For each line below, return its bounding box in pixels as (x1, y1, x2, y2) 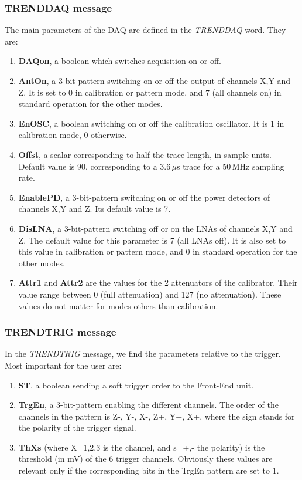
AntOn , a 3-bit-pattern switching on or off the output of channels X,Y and (18, 75, 291, 86)
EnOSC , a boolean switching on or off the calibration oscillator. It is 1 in (18, 117, 284, 129)
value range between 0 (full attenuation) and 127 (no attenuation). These (18, 288, 282, 300)
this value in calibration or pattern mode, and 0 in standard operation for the (18, 245, 297, 258)
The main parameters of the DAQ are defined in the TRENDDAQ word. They (5, 23, 286, 36)
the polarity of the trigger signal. (18, 421, 136, 434)
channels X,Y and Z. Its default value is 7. (18, 202, 171, 215)
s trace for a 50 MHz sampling (177, 160, 284, 172)
